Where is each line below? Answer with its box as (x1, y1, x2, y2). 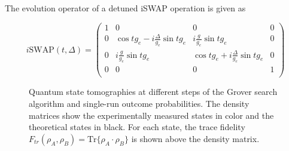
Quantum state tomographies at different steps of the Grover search (29, 85, 278, 98)
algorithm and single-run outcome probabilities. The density (29, 97, 250, 109)
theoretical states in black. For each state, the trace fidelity (29, 121, 245, 133)
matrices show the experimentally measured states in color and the (29, 109, 274, 121)
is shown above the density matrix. (131, 132, 260, 144)
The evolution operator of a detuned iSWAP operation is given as (5, 2, 246, 14)
